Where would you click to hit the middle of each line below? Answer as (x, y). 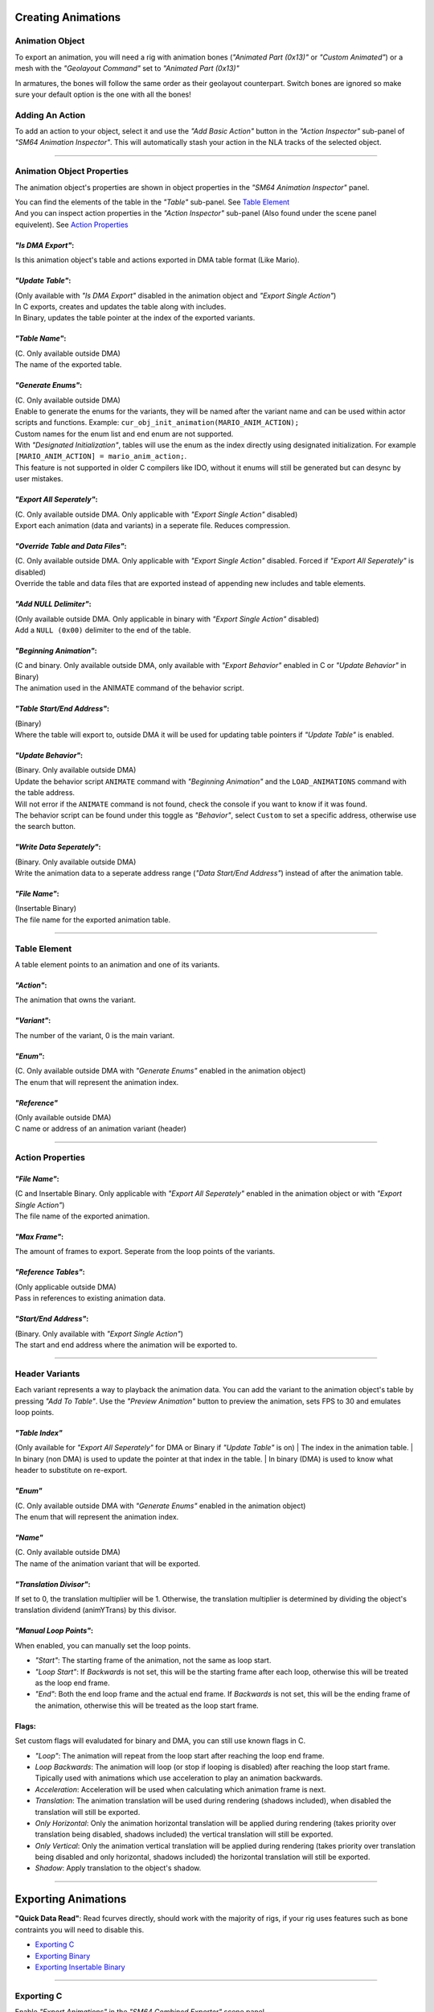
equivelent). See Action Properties (72, 225)
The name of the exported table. (68, 365)
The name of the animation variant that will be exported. (108, 1563)
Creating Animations (68, 17)
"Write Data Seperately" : (58, 847)
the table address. (45, 793)
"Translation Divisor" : (53, 1584)
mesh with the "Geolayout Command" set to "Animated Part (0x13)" (127, 68)
